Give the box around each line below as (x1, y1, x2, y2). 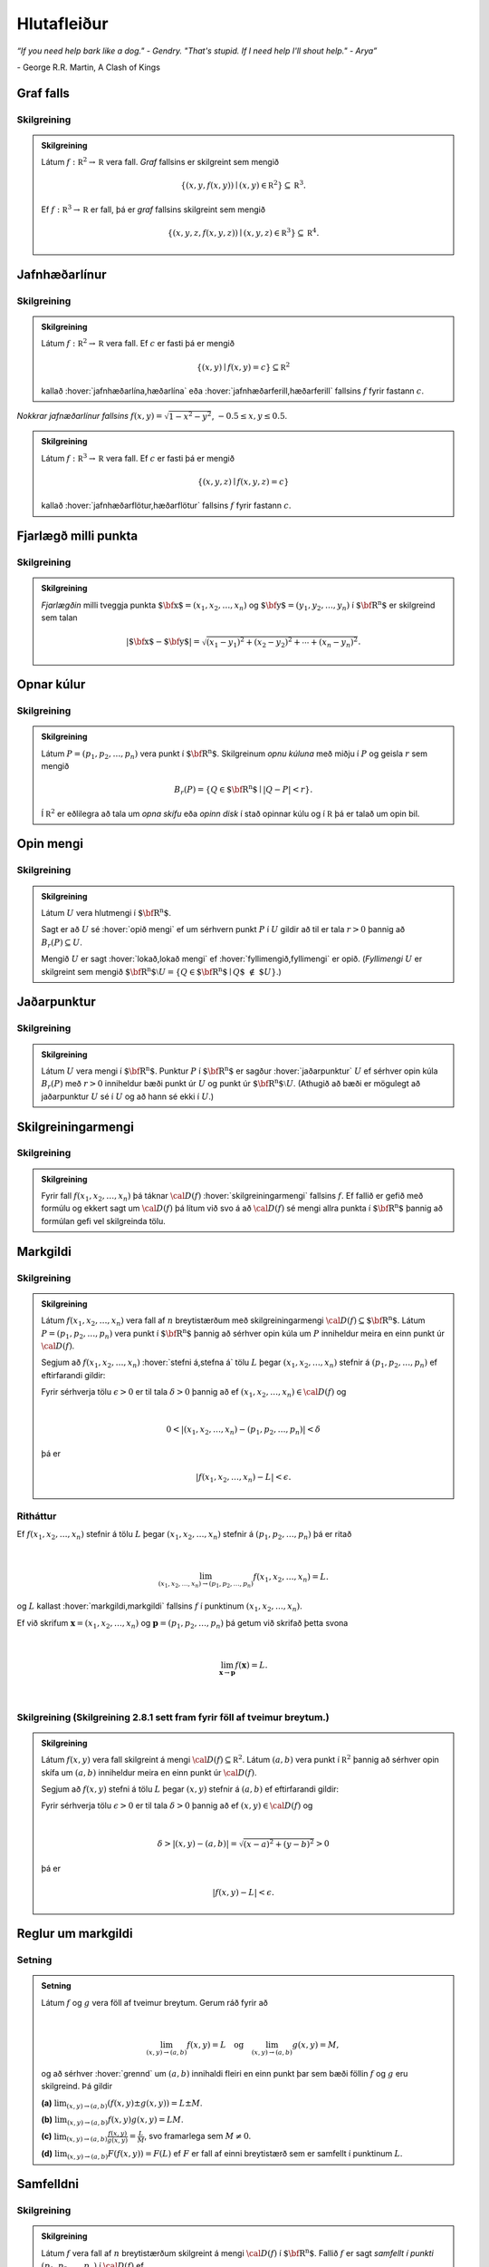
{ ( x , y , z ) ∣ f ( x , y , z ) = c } (197, 477, 290, 487)
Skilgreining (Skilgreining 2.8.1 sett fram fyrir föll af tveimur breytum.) (16, 1710, 330, 1723)
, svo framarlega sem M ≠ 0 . (144, 2131, 252, 2142)
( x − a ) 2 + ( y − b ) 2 (243, 1837, 314, 1850)
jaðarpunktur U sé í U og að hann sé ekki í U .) (41, 1091, 215, 1102)
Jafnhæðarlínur (16, 267, 108, 282)
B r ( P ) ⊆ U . (41, 937, 83, 949)
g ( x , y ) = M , (292, 2039, 340, 2049)
